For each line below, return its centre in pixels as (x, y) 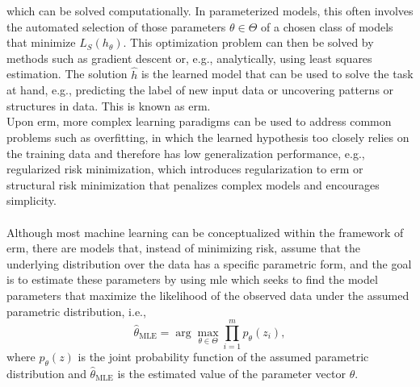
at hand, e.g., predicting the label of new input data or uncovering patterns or (200, 90)
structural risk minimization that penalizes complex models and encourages (193, 184)
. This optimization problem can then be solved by (248, 42)
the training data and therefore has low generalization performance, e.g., (186, 153)
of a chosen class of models (327, 26)
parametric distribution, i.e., (76, 311)
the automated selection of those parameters (116, 26)
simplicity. (31, 200)
